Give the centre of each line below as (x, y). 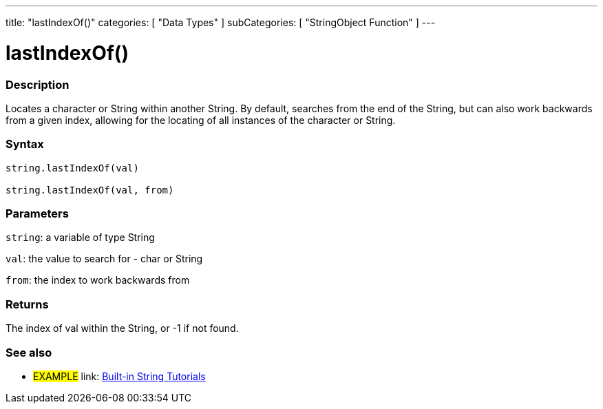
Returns (27, 304)
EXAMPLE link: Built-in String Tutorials (119, 376)
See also (29, 352)
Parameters (37, 213)
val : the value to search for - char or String (104, 259)
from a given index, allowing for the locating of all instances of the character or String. (201, 120)
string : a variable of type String (80, 238)
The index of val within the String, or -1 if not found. (122, 328)
